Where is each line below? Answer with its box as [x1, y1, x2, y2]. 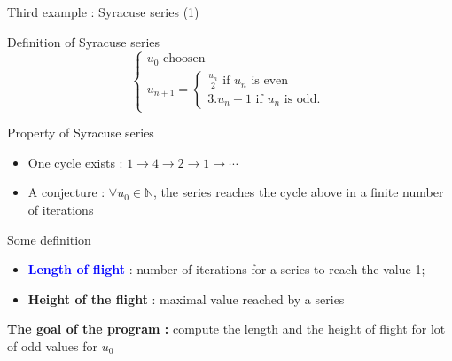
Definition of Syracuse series [7, 32, 160, 51]
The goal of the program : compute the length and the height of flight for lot [7, 319, 446, 338]
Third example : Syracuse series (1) [7, 3, 199, 20]
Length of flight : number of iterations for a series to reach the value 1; [27, 260, 425, 279]
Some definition [7, 230, 91, 248]
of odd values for [7, 336, 98, 355]
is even [251, 75, 289, 88]
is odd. [284, 93, 321, 106]
